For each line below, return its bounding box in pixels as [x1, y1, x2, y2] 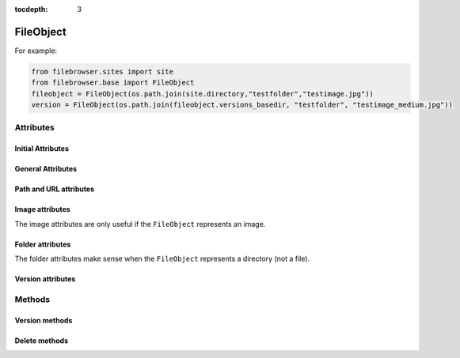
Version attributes [14, 274, 76, 284]
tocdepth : [14, 5, 48, 13]
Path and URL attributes [14, 184, 95, 194]
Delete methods [14, 336, 69, 345]
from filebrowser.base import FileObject [31, 78, 195, 87]
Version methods [14, 315, 73, 325]
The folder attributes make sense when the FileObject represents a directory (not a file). [14, 254, 310, 263]
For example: [14, 46, 58, 55]
